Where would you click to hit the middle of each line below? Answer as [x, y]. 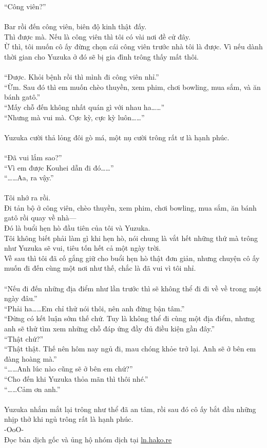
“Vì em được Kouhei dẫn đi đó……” [59, 167]
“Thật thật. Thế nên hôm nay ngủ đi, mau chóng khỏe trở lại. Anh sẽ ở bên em [130, 349]
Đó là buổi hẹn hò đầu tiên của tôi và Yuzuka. [77, 228]
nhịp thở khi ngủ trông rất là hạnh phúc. [69, 419]
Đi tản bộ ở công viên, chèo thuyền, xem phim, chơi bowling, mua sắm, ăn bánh [130, 207]
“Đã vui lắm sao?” [33, 157]
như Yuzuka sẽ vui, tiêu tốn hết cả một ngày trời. [83, 248]
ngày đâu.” [21, 298]
